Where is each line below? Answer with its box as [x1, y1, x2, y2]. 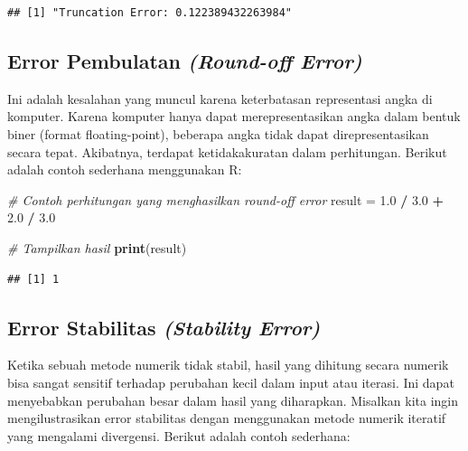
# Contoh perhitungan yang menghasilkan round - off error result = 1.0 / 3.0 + [7, 190, 445, 209]
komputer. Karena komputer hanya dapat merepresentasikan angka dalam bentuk [7, 107, 461, 126]
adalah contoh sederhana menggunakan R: [7, 160, 242, 179]
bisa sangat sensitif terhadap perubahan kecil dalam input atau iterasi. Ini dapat [7, 372, 454, 391]
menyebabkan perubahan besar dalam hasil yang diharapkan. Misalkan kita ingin [7, 390, 458, 409]
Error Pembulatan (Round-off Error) [7, 46, 362, 74]
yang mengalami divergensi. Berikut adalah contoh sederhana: [7, 426, 351, 445]
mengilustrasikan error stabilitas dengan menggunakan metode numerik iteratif [7, 409, 446, 428]
